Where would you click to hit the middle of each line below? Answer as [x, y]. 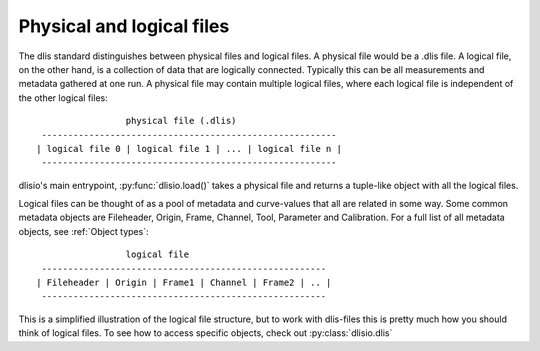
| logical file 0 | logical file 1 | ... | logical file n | [189, 148]
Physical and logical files [124, 26]
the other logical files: [63, 97]
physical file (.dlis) [181, 121]
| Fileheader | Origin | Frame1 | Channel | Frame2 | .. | [184, 283]
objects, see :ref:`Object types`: [83, 231]
